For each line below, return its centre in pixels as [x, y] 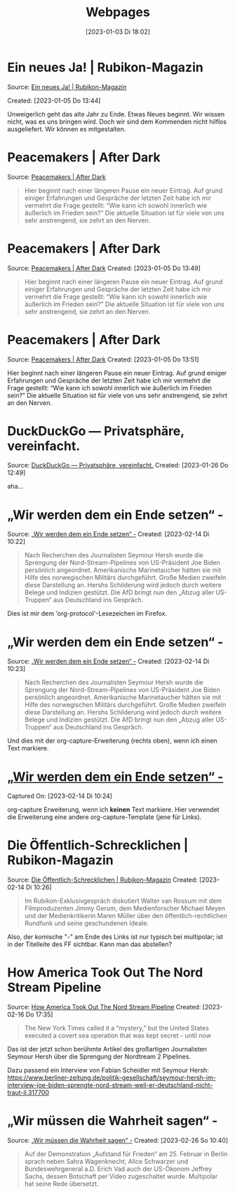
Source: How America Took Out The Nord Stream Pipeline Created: [104, 1007]
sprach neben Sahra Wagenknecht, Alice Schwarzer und [106, 1162]
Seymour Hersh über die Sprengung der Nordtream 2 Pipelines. [99, 1056]
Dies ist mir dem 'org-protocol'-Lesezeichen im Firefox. [87, 613]
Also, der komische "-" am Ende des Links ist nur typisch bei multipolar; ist [115, 937]
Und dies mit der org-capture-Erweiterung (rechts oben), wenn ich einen [112, 741]
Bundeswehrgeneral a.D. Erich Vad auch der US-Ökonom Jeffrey [118, 1169]
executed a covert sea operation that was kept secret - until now [118, 1035]
